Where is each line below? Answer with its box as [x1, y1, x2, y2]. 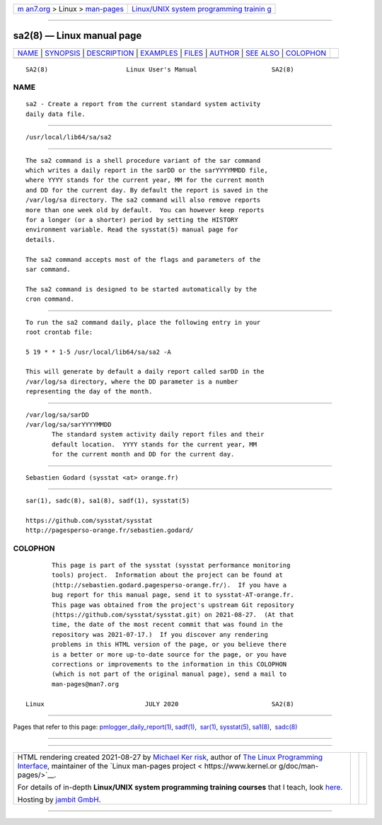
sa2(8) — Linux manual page [13, 30, 142, 42]
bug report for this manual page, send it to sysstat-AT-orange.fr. [52, 591, 294, 599]
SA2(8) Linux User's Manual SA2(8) [25, 65, 294, 74]
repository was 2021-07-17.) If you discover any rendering [52, 630, 268, 638]
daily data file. [25, 110, 86, 118]
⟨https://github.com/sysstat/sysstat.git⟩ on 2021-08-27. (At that [52, 611, 294, 619]
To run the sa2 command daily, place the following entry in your [25, 318, 261, 326]
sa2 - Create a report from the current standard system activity [25, 100, 261, 108]
